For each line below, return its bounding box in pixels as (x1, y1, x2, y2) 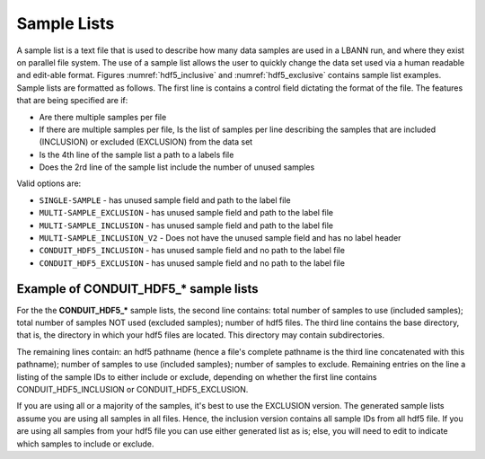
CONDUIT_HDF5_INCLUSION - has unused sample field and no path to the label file (39, 245, 346, 256)
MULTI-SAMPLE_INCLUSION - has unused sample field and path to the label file (39, 220, 334, 231)
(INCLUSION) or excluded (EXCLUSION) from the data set (39, 137, 253, 147)
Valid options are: (16, 178, 82, 189)
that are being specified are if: (16, 95, 128, 106)
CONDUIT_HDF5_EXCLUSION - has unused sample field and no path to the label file (39, 257, 346, 269)
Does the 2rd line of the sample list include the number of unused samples (39, 162, 315, 172)
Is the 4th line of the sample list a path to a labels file (39, 149, 234, 160)
